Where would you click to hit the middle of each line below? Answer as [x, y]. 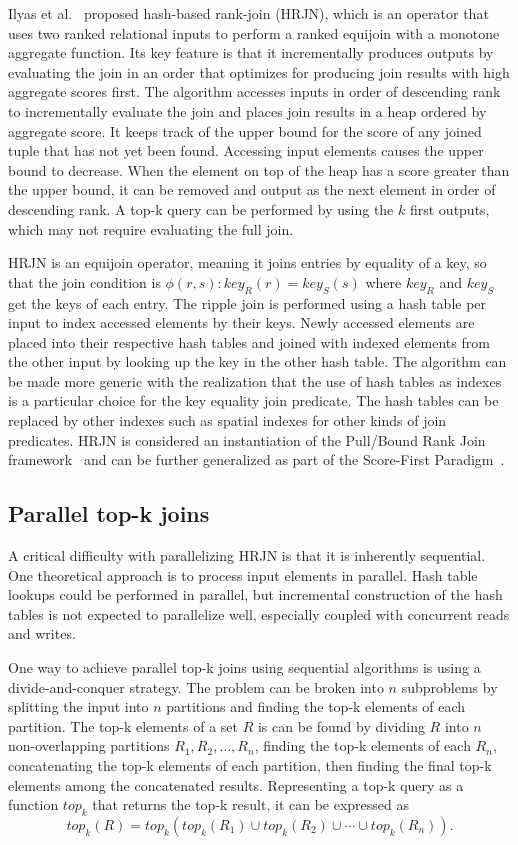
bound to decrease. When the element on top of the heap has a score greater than [259, 169]
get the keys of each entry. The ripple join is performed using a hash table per [247, 302]
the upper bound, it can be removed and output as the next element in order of [252, 189]
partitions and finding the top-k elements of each [316, 706]
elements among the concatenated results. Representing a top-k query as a [236, 784]
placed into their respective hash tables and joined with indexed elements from [249, 341]
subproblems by [449, 686]
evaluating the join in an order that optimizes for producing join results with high [259, 71]
